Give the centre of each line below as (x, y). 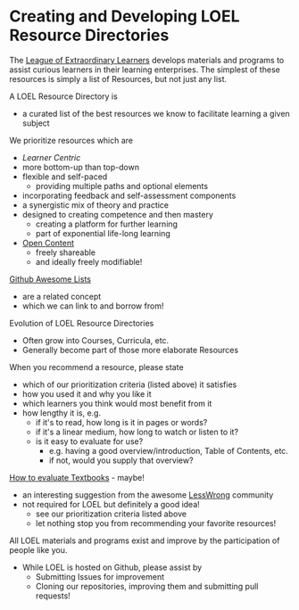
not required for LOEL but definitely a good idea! (111, 504)
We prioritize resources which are (71, 140)
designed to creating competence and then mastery (118, 214)
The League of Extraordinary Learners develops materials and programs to (147, 60)
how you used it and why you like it (87, 393)
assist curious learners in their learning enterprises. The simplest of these (145, 70)
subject (36, 123)
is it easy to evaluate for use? (89, 441)
